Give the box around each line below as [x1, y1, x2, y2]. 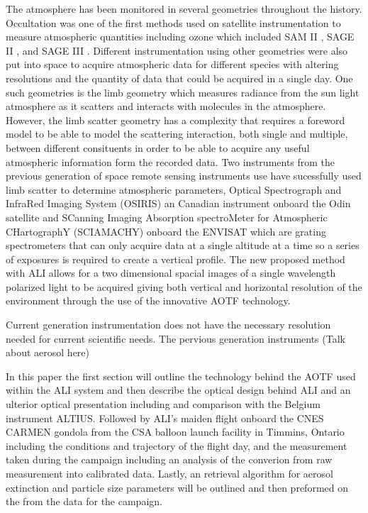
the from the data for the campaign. [6, 494, 162, 509]
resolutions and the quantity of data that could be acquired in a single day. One [6, 70, 353, 85]
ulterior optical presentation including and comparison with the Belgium [6, 397, 320, 412]
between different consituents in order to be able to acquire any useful [6, 140, 310, 155]
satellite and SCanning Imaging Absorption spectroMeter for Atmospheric [6, 209, 328, 224]
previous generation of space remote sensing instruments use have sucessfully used [6, 168, 362, 183]
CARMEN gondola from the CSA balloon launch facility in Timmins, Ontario [6, 424, 345, 439]
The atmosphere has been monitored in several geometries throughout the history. [6, 1, 362, 16]
